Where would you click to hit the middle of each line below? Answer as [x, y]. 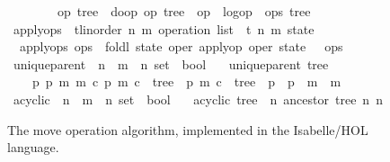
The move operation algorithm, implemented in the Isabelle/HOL [188, 129]
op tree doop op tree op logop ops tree [184, 11]
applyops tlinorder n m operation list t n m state [164, 28]
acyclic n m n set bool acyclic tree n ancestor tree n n [198, 99]
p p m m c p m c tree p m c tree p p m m [186, 81]
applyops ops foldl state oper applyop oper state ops [181, 46]
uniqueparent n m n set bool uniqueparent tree [171, 63]
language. [33, 147]
